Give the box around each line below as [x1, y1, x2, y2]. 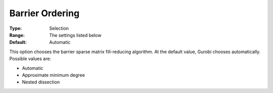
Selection [49, 25, 69, 31]
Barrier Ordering [9, 8, 80, 19]
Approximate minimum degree [22, 72, 85, 78]
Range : [9, 32, 25, 38]
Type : [9, 25, 22, 31]
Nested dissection [22, 79, 60, 85]
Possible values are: [9, 56, 52, 62]
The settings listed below [49, 32, 102, 38]
